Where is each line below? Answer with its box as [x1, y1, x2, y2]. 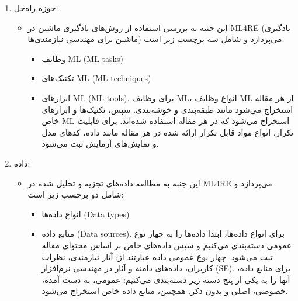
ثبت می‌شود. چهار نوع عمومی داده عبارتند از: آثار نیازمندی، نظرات [41, 250, 273, 262]
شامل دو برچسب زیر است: [27, 188, 124, 200]
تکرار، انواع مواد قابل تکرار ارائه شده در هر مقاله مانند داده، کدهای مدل [41, 126, 294, 138]
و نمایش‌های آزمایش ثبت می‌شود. [41, 137, 159, 150]
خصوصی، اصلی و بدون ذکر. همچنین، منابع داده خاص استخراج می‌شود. [41, 285, 288, 297]
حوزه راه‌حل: [13, 2, 58, 13]
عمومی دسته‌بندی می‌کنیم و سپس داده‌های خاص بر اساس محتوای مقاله [41, 238, 292, 251]
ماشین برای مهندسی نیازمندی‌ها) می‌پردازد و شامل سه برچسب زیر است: [27, 33, 285, 45]
